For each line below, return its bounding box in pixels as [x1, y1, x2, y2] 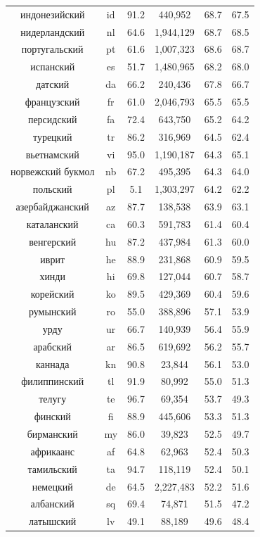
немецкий [32, 479, 73, 493]
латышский [29, 514, 77, 529]
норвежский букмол [11, 164, 95, 179]
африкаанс [30, 443, 74, 458]
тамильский [27, 461, 77, 476]
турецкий [32, 129, 72, 144]
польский [32, 182, 72, 196]
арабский [33, 339, 72, 353]
